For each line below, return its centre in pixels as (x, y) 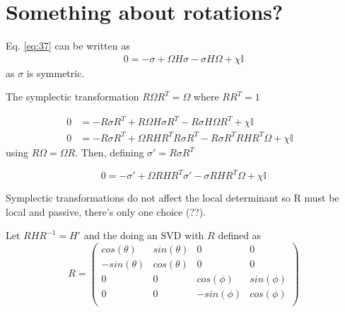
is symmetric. (55, 73)
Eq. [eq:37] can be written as (68, 46)
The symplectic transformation (72, 97)
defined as (240, 235)
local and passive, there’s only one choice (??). (106, 211)
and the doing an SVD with (144, 235)
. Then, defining (110, 152)
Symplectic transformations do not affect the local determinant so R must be (172, 198)
